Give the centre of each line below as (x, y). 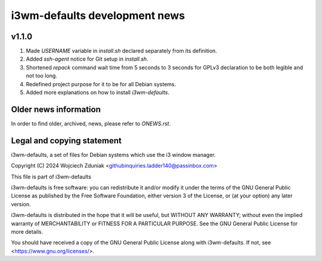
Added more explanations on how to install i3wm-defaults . (98, 93)
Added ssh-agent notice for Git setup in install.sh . (87, 59)
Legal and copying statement (66, 141)
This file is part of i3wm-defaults (51, 177)
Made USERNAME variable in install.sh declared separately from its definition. (122, 51)
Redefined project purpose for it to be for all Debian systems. (101, 84)
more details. (27, 231)
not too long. (42, 76)
